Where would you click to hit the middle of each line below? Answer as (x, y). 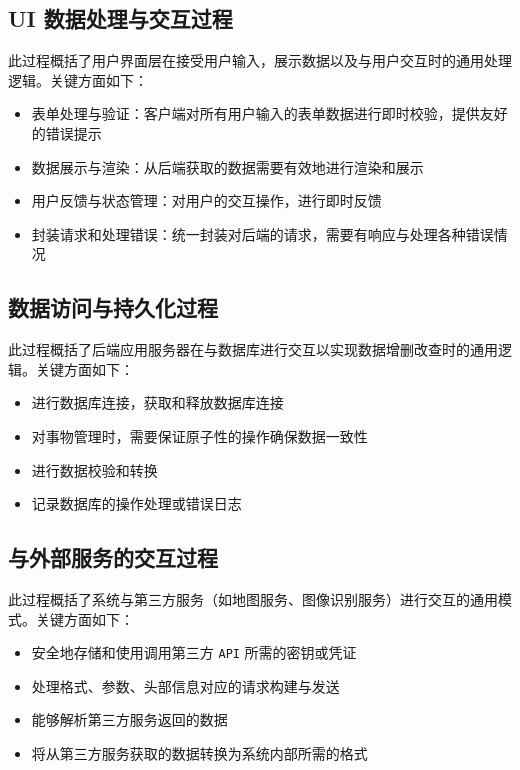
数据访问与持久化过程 (113, 307)
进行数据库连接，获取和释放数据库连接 (157, 402)
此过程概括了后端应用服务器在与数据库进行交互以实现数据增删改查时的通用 (253, 349)
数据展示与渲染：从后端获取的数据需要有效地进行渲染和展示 (227, 166)
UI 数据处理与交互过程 (120, 18)
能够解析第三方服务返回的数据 (129, 719)
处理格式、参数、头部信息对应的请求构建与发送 (185, 685)
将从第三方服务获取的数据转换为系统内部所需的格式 (199, 752)
